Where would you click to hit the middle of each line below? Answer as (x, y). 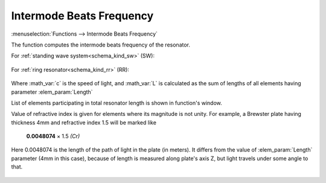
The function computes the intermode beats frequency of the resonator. (101, 45)
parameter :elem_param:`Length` (52, 92)
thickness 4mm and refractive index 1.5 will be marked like (84, 122)
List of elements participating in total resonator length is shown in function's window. (117, 103)
